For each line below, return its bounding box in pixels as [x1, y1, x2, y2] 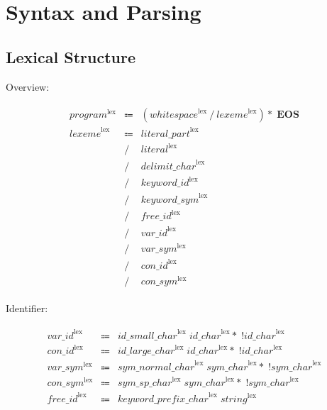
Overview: [6, 79, 50, 94]
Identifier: [6, 300, 48, 315]
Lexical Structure [6, 45, 135, 67]
